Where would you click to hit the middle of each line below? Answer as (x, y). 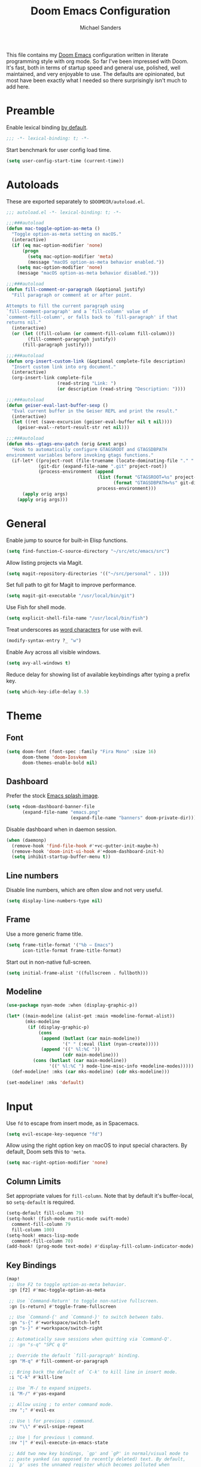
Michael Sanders (100, 28)
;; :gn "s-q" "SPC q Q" (38, 1344)
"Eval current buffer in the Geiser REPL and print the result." (95, 411)
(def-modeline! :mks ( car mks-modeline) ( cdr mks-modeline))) (91, 1072)
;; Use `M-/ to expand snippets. (51, 1388)
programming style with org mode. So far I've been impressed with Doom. (97, 61)
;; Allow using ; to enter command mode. (61, 1405)
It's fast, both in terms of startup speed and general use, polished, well (93, 68)
